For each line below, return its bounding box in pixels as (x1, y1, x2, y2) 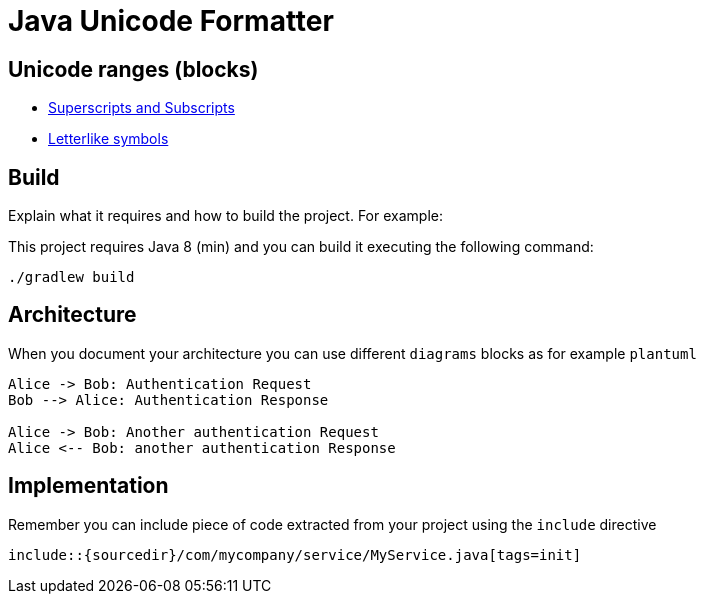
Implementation (8, 473, 169, 499)
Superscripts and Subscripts (48, 99, 235, 117)
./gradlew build (8, 269, 135, 286)
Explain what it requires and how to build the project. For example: (8, 207, 443, 225)
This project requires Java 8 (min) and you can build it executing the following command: (8, 238, 594, 256)
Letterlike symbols (48, 130, 169, 148)
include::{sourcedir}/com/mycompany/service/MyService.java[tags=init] (8, 546, 582, 563)
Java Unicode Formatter (8, 4, 334, 38)
